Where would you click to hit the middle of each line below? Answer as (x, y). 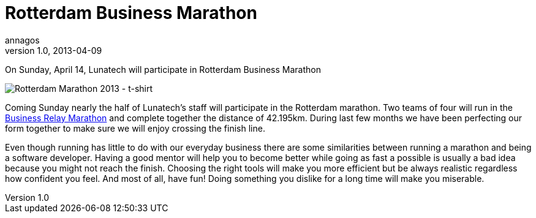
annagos (22, 40)
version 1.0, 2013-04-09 (54, 50)
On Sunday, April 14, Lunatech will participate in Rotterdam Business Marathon (163, 69)
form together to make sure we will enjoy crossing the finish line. (135, 128)
